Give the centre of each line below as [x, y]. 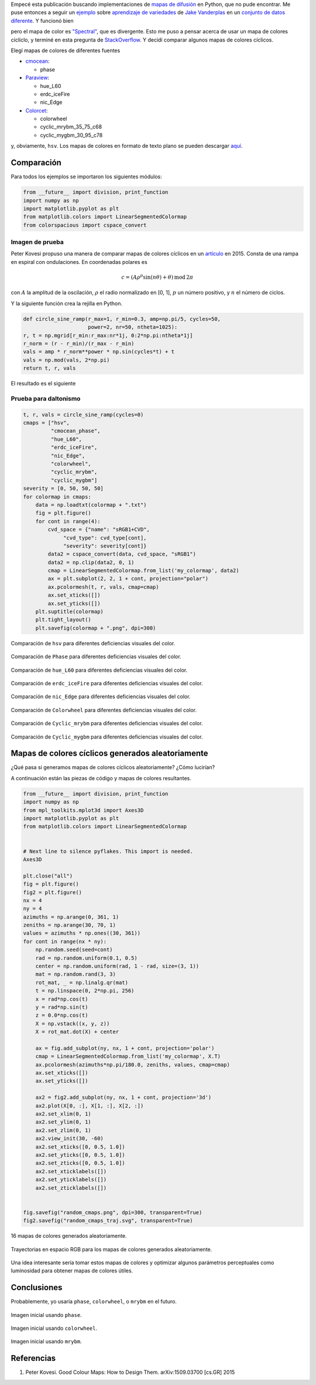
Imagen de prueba [37, 242]
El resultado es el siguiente [43, 384]
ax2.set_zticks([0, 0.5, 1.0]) [80, 1163]
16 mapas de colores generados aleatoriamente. [69, 1236]
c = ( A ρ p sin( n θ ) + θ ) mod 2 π [157, 277]
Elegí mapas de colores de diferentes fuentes [66, 50]
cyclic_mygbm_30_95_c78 [71, 135]
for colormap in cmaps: [57, 497]
